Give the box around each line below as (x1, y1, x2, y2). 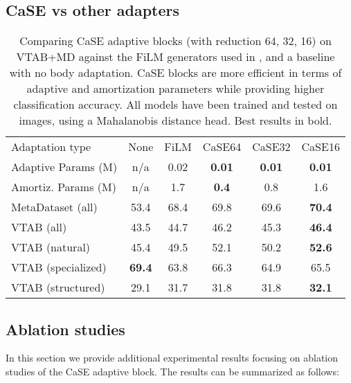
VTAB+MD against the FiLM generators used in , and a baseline (16, 48, 335, 65)
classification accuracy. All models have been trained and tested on (13, 96, 338, 113)
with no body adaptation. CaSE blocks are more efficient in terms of (9, 64, 342, 81)
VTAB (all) (11, 219, 67, 235)
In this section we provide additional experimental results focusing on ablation (6, 350, 339, 365)
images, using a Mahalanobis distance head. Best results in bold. (19, 112, 332, 129)
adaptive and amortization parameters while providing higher (26, 80, 325, 97)
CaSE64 (202, 139, 242, 155)
